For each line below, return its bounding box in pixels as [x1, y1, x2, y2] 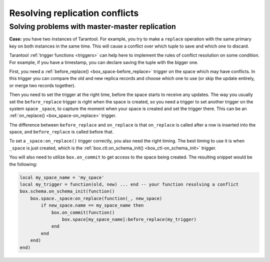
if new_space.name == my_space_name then [40, 202, 144, 208]
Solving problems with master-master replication [9, 22, 176, 31]
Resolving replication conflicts [9, 7, 139, 18]
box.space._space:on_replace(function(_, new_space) [30, 195, 162, 201]
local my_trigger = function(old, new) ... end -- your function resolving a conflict [19, 181, 239, 187]
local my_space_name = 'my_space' [19, 174, 104, 180]
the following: [9, 161, 37, 167]
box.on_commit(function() [51, 209, 115, 215]
